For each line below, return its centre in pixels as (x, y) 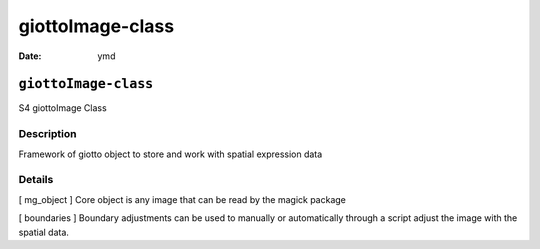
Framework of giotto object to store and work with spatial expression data (170, 154)
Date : (30, 56)
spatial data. (44, 232)
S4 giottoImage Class (62, 108)
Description (47, 134)
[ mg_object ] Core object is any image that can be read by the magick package (182, 199)
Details (36, 180)
